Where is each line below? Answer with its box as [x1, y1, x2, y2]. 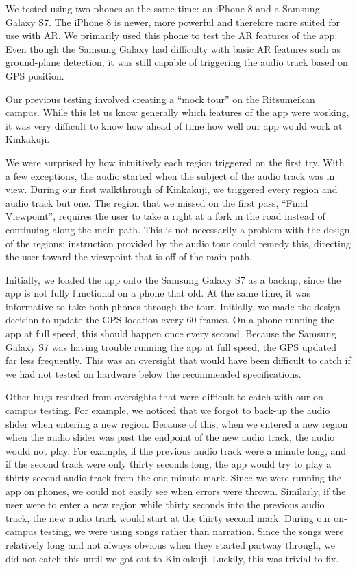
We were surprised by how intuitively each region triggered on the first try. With [5, 155, 345, 169]
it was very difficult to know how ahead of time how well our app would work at [5, 118, 343, 133]
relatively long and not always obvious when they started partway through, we [5, 537, 336, 551]
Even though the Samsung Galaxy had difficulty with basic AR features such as [5, 41, 341, 56]
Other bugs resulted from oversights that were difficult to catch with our [5, 389, 310, 404]
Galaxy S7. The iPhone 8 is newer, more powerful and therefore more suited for [5, 14, 340, 29]
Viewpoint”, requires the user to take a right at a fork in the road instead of [5, 209, 325, 223]
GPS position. [5, 68, 64, 82]
